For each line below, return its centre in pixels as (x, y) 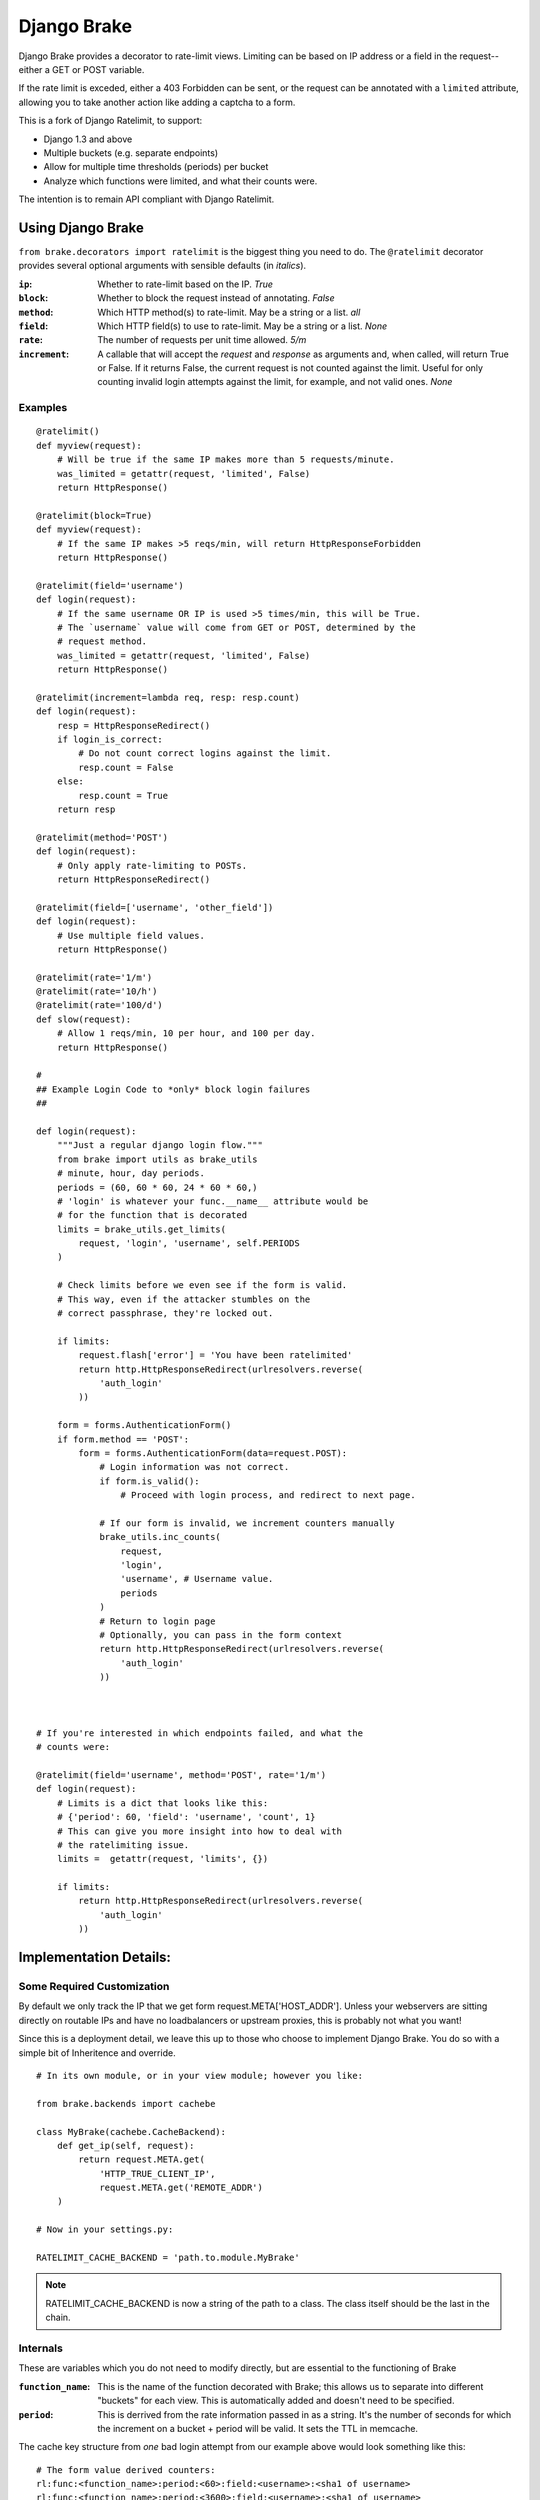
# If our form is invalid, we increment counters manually (247, 1523)
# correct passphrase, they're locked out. (165, 1313)
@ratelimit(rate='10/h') (97, 991)
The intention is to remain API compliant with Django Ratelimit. (146, 199)
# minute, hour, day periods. (130, 1173)
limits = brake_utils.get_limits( (141, 1229)
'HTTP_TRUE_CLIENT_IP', (157, 2173)
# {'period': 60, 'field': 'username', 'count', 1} (186, 1817)
